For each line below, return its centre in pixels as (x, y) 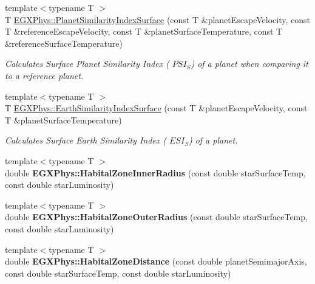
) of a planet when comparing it (249, 64)
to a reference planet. (44, 75)
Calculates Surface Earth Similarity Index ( (86, 140)
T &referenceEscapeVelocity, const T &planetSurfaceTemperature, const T (144, 31)
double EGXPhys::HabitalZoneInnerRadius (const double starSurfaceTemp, (155, 172)
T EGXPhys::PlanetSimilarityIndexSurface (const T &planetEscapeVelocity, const (158, 19)
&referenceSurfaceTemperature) (64, 43)
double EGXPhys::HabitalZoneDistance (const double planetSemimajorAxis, (156, 261)
